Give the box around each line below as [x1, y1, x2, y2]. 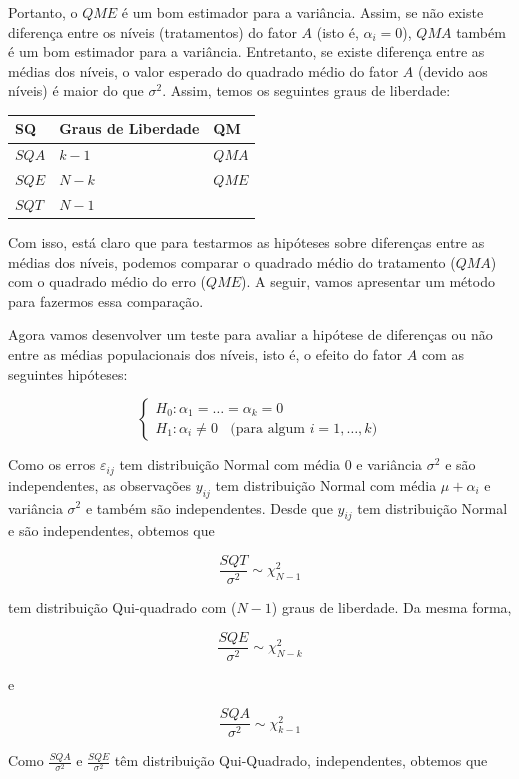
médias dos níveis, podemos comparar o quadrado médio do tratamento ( [8, 251, 456, 272]
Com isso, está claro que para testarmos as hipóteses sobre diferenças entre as [8, 232, 485, 253]
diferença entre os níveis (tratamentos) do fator [8, 21, 297, 42]
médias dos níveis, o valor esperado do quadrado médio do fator [8, 60, 399, 81]
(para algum [230, 422, 305, 436]
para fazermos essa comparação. [8, 290, 204, 311]
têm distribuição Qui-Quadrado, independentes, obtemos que [114, 750, 488, 771]
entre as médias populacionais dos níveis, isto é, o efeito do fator [8, 344, 403, 365]
